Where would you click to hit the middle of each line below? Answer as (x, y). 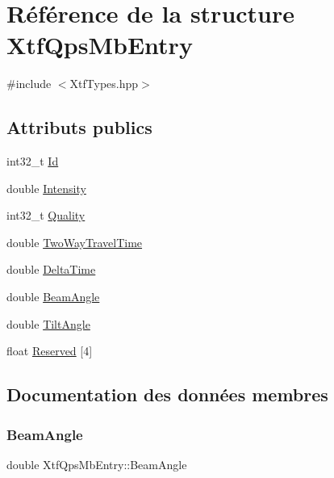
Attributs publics (79, 127)
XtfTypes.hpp (104, 84)
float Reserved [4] (50, 351)
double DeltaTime (51, 269)
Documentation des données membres (167, 394)
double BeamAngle (53, 297)
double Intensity (46, 188)
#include (29, 84)
